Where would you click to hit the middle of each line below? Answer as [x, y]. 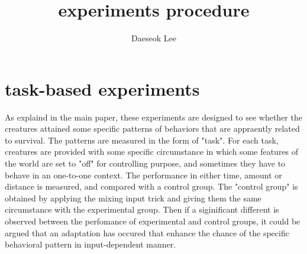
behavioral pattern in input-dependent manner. [91, 244]
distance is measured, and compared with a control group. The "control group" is [151, 186]
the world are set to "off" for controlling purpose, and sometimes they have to [145, 163]
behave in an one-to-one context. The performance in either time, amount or [143, 175]
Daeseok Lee [154, 38]
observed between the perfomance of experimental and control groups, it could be [153, 221]
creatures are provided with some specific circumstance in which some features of [152, 152]
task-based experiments [102, 88]
